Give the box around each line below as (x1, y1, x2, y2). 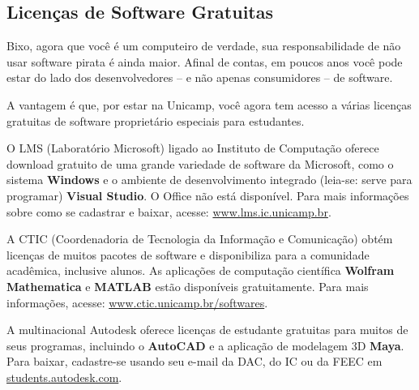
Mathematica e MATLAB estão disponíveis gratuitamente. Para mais (6, 277, 369, 294)
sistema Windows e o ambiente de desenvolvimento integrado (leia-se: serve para (6, 171, 413, 188)
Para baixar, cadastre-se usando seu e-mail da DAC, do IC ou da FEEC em (6, 353, 383, 370)
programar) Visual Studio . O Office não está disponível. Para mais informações (6, 186, 409, 204)
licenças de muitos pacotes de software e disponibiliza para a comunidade (6, 246, 370, 263)
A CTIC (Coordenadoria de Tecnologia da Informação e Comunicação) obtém (6, 230, 393, 247)
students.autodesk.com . (6, 368, 122, 385)
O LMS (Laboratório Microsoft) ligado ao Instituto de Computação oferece (6, 139, 379, 156)
